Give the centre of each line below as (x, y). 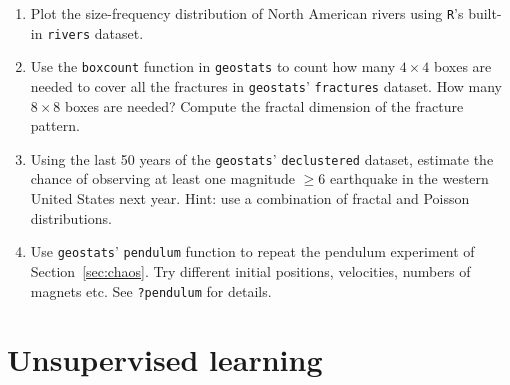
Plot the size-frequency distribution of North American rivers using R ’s (247, 13)
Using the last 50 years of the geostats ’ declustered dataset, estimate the (262, 158)
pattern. (55, 125)
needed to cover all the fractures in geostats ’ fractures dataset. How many (266, 85)
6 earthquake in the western (403, 178)
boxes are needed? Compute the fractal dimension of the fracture (264, 105)
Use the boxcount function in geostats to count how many (213, 66)
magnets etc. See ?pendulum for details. (151, 290)
